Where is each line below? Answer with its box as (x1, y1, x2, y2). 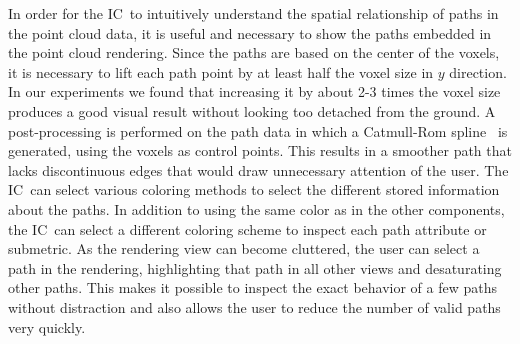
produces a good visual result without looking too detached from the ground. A (8, 100, 496, 121)
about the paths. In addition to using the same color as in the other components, (8, 198, 505, 219)
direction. (449, 61, 507, 82)
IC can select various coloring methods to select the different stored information (8, 179, 500, 200)
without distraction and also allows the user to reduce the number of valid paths (8, 296, 501, 317)
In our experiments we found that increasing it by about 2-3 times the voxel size (8, 81, 501, 102)
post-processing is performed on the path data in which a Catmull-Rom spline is (8, 120, 508, 141)
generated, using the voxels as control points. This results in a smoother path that (8, 140, 512, 161)
